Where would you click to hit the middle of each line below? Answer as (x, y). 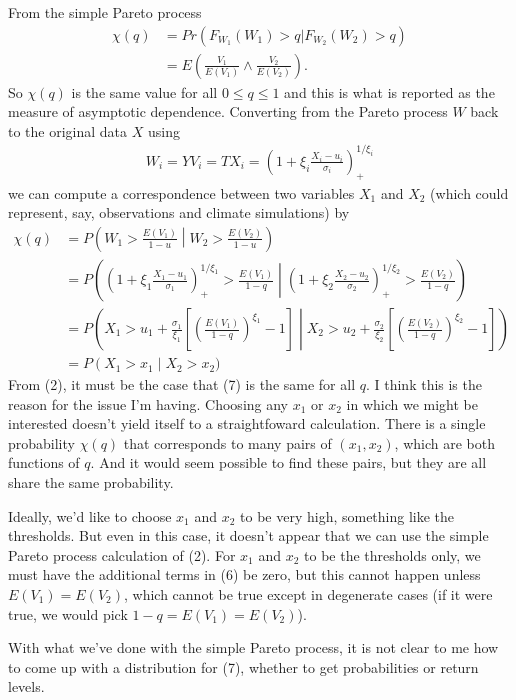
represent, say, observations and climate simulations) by (179, 212)
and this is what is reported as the (389, 91)
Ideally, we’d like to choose (90, 515)
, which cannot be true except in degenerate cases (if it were (308, 594)
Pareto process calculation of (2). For (122, 554)
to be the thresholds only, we (392, 554)
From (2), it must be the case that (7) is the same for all (182, 384)
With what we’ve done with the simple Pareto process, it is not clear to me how (253, 647)
